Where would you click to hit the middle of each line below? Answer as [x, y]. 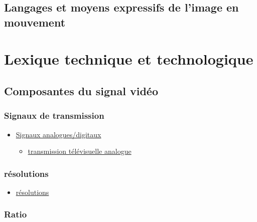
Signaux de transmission [54, 116]
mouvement [35, 22]
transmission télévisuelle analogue [80, 151]
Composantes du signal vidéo [81, 90]
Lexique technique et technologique [129, 59]
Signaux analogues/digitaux [58, 134]
